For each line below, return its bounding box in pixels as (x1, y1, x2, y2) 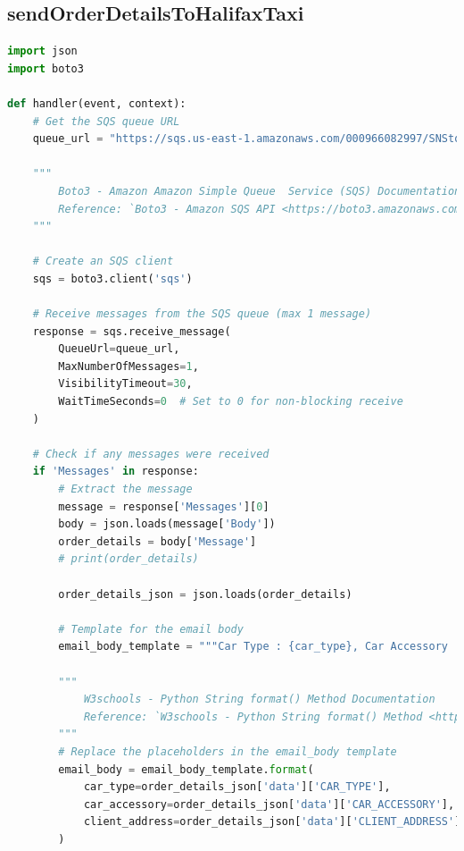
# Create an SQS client (32, 255, 174, 268)
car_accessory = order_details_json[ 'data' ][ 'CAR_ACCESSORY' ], (83, 797, 455, 811)
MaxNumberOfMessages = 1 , (58, 359, 199, 373)
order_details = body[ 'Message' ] (58, 535, 257, 548)
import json (7, 45, 78, 58)
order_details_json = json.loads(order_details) (58, 587, 352, 601)
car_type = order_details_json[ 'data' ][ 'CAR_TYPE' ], (83, 780, 391, 794)
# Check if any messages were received (32, 447, 269, 460)
